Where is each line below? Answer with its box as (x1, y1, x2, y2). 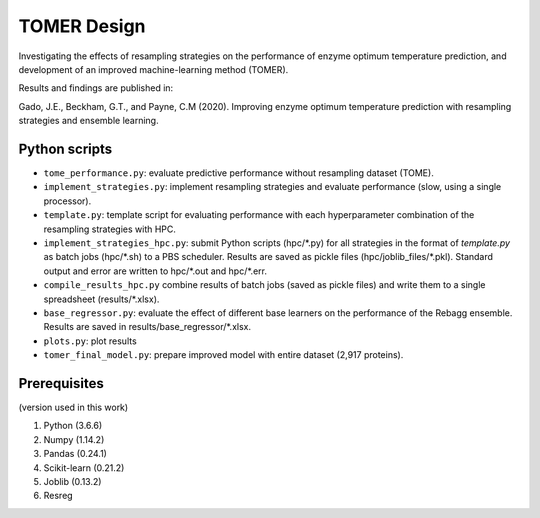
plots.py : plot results (43, 335, 137, 347)
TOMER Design (18, 15, 146, 37)
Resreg (43, 490, 74, 502)
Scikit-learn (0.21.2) (43, 461, 125, 474)
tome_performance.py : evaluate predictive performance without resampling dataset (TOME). (43, 167, 434, 179)
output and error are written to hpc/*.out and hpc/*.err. (43, 265, 267, 277)
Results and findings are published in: (18, 82, 174, 94)
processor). (43, 195, 92, 207)
